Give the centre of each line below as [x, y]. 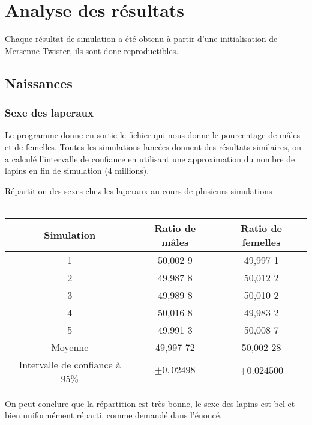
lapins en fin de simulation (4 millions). [77, 170]
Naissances [39, 83]
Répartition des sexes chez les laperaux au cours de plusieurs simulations [139, 190]
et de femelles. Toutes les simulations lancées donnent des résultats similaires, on [153, 146]
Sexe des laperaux [49, 113]
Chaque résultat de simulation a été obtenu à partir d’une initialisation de [141, 39]
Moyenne [70, 347]
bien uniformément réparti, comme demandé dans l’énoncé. [113, 415]
